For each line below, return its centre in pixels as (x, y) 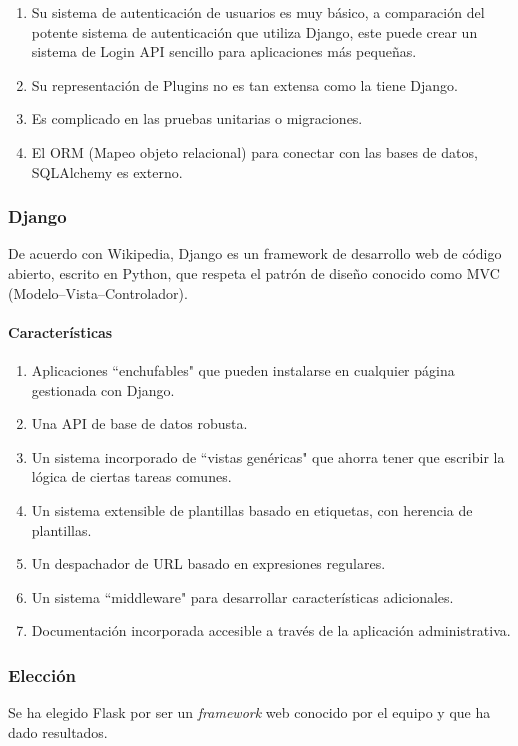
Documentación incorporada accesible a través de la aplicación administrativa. (271, 630)
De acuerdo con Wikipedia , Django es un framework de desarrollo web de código (255, 253)
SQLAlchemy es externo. (107, 171)
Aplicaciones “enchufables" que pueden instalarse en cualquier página (243, 369)
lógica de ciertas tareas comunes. (131, 476)
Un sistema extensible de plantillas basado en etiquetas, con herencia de (252, 509)
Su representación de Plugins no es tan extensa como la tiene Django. (244, 84)
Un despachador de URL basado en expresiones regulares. (208, 563)
